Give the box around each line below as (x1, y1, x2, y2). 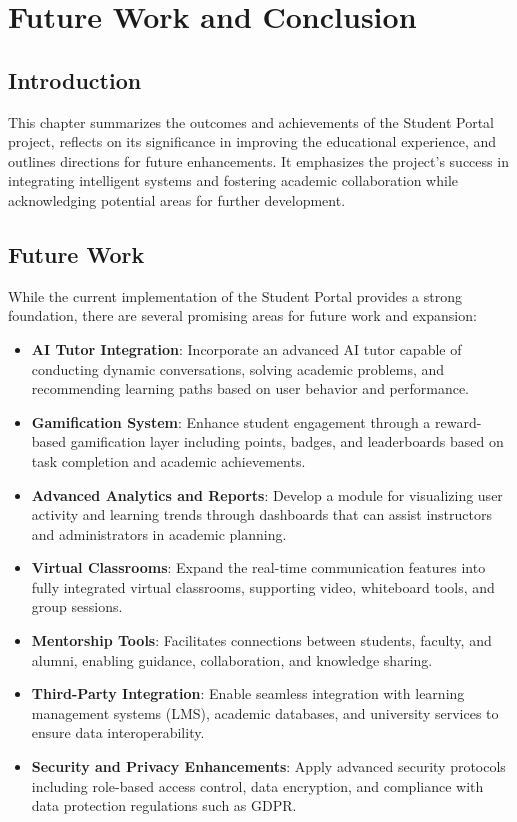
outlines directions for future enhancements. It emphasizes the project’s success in (8, 150, 509, 171)
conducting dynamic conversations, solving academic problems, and (31, 358, 445, 379)
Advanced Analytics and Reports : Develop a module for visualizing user (31, 484, 503, 505)
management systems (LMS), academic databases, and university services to (31, 702, 499, 723)
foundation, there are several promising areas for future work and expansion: (8, 305, 477, 326)
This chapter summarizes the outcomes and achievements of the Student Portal (8, 111, 494, 132)
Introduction (8, 64, 142, 95)
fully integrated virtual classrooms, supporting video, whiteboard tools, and (31, 576, 495, 597)
